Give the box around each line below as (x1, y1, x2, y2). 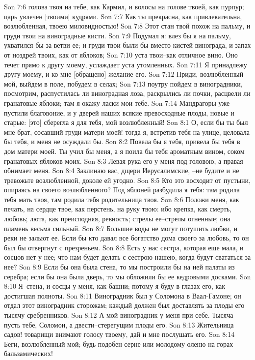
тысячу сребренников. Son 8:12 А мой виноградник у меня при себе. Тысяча (4, 310, 233, 320)
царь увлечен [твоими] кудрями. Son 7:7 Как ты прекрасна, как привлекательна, (4, 11, 242, 21)
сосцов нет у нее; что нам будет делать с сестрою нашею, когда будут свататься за (4, 252, 251, 262)
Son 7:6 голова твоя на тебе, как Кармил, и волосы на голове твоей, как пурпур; (4, 1, 244, 11)
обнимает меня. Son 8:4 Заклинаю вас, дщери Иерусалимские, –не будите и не (4, 165, 239, 176)
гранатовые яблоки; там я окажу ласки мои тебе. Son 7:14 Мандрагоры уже (4, 97, 230, 108)
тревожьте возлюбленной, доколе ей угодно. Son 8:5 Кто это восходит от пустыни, (4, 175, 251, 185)
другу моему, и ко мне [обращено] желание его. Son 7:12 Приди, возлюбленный (4, 69, 244, 79)
